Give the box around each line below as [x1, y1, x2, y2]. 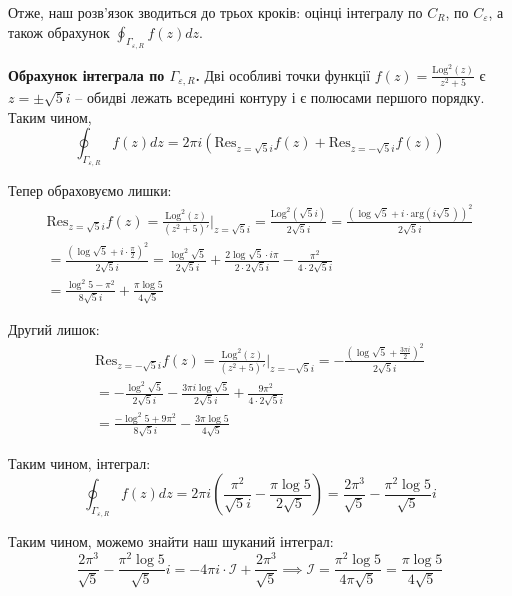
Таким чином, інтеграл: [8, 452, 151, 473]
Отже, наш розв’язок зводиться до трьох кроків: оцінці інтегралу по [8, 2, 423, 22]
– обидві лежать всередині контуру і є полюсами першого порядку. [75, 87, 485, 108]
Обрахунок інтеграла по [8, 64, 165, 85]
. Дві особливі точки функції [195, 64, 371, 85]
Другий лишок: [8, 319, 100, 340]
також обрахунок [8, 21, 110, 42]
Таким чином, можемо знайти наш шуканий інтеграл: [8, 531, 334, 552]
